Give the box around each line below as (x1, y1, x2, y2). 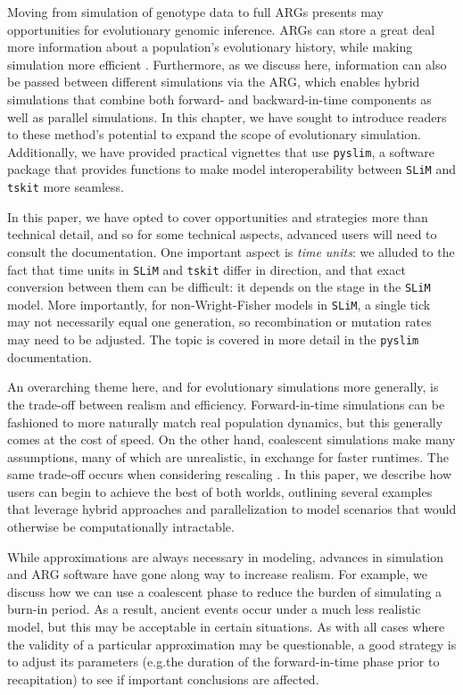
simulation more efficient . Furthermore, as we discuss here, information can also (7, 54, 447, 73)
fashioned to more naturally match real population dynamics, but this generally (7, 412, 443, 431)
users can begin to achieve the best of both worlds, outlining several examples (7, 482, 433, 501)
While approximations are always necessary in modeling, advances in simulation (7, 547, 444, 566)
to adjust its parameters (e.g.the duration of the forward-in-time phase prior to (7, 652, 440, 671)
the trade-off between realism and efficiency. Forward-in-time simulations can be (7, 394, 445, 413)
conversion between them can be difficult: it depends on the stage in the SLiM (7, 277, 431, 296)
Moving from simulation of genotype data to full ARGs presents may (7, 3, 384, 21)
